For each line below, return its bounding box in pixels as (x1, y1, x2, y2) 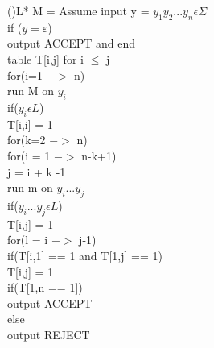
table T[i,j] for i (7, 50, 84, 67)
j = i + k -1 (7, 163, 66, 180)
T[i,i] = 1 (7, 115, 53, 132)
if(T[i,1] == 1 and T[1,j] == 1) (7, 246, 163, 263)
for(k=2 (7, 131, 46, 148)
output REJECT (7, 325, 90, 342)
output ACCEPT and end (7, 35, 136, 52)
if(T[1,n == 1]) (7, 279, 83, 296)
